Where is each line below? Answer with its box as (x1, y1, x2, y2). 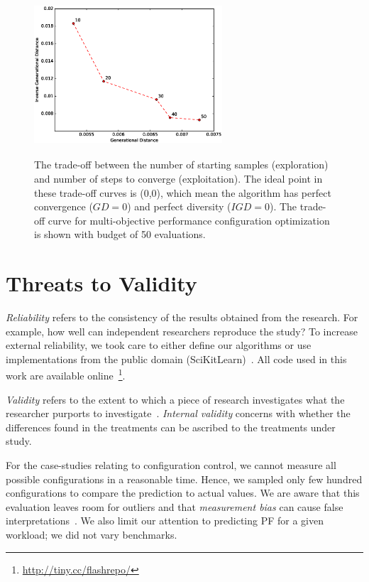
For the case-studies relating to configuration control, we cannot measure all (6, 458, 336, 473)
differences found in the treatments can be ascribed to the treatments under (6, 419, 336, 434)
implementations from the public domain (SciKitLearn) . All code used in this (6, 351, 347, 366)
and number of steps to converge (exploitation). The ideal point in (34, 171, 323, 185)
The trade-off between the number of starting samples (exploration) (34, 157, 329, 172)
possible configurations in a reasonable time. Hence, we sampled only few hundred (6, 471, 363, 486)
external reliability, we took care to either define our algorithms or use (6, 338, 312, 352)
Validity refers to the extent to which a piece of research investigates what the (6, 392, 345, 406)
